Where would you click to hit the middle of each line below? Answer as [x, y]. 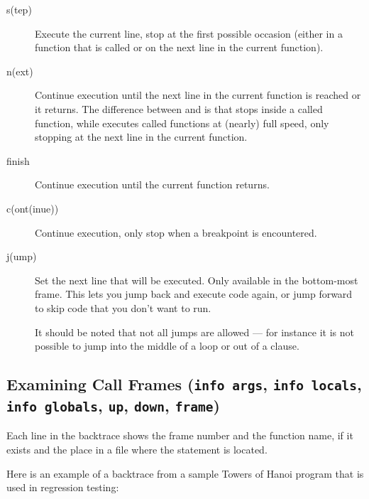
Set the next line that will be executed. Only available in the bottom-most [197, 280]
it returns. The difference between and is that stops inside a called [179, 108]
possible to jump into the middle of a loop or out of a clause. [167, 346]
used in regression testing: [63, 487]
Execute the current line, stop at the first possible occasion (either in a [189, 33]
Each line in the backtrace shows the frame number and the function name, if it [180, 435]
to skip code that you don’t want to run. [123, 307]
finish [18, 160]
